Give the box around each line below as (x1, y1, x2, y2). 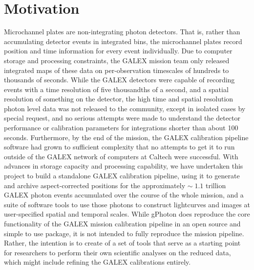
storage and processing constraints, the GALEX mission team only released (4, 55, 230, 65)
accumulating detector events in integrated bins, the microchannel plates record (4, 36, 242, 46)
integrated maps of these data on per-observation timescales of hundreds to (4, 65, 229, 75)
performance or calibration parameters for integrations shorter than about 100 (4, 123, 238, 133)
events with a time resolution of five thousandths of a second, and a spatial (4, 84, 229, 94)
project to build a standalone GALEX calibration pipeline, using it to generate (4, 171, 240, 181)
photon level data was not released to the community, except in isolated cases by (4, 103, 246, 113)
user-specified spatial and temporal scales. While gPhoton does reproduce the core (4, 209, 250, 219)
